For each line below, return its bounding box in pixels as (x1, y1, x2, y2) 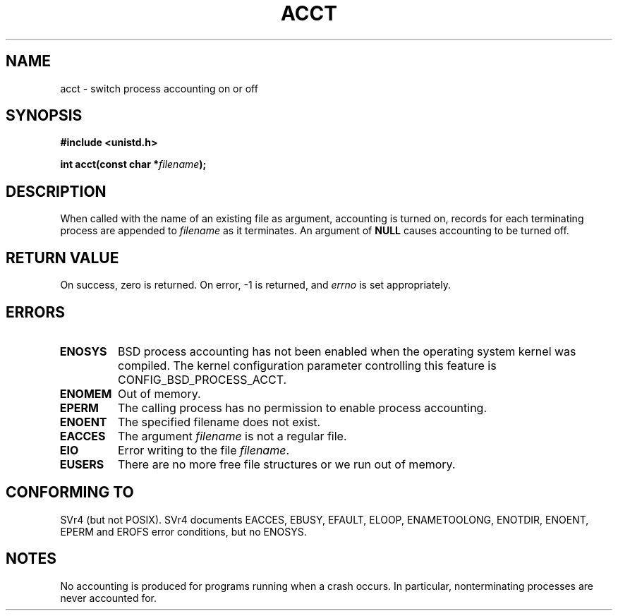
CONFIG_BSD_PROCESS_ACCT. (117, 372, 287, 387)
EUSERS (59, 457, 104, 471)
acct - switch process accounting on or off (60, 82, 258, 95)
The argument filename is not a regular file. (117, 428, 347, 443)
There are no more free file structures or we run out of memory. (117, 457, 456, 471)
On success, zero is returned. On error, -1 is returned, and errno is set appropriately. (60, 279, 451, 291)
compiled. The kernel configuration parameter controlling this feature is (117, 358, 497, 373)
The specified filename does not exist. (117, 414, 321, 429)
